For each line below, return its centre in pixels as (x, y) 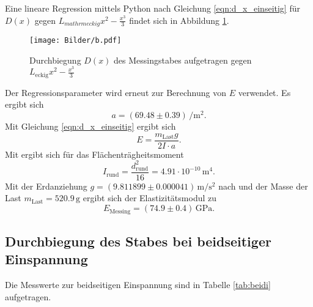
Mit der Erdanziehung (46, 186)
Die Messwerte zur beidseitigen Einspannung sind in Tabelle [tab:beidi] (138, 285)
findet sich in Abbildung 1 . (179, 20)
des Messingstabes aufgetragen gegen (183, 60)
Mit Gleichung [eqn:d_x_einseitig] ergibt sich (90, 126)
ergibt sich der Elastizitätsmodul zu (150, 198)
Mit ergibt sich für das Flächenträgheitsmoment (94, 154)
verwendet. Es (264, 92)
